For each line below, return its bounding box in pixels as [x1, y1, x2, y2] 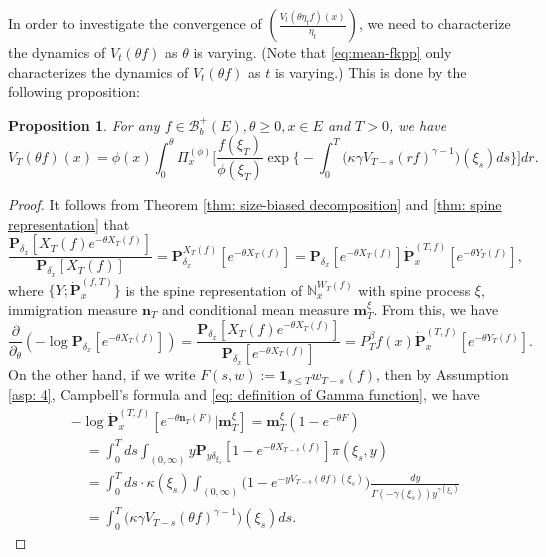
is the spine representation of [125, 279, 303, 300]
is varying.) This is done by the [274, 61, 467, 82]
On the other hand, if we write [8, 364, 196, 385]
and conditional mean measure [162, 298, 349, 319]
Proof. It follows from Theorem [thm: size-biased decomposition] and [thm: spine [8, 194, 502, 215]
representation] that [8, 213, 130, 234]
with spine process [358, 279, 471, 300]
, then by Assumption [375, 364, 509, 385]
